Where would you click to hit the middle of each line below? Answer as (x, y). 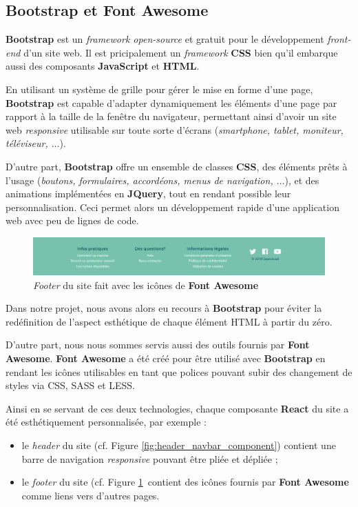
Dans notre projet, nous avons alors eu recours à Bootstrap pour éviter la (164, 308)
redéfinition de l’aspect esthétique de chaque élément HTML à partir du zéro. (169, 321)
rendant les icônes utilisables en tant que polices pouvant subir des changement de (179, 371)
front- (339, 39)
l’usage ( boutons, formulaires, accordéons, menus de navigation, (139, 180)
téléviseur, (27, 143)
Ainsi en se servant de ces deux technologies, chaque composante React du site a (177, 408)
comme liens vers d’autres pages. (91, 495)
